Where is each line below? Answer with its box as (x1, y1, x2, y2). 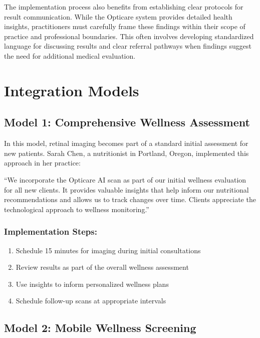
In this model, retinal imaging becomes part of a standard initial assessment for (4, 138, 248, 148)
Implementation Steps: (4, 225, 97, 238)
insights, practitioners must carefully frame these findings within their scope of (4, 21, 245, 32)
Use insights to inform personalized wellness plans (16, 278, 169, 289)
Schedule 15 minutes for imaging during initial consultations (16, 245, 201, 255)
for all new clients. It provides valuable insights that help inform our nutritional (4, 184, 249, 195)
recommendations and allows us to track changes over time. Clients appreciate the (4, 194, 256, 205)
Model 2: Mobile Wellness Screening (4, 320, 196, 335)
